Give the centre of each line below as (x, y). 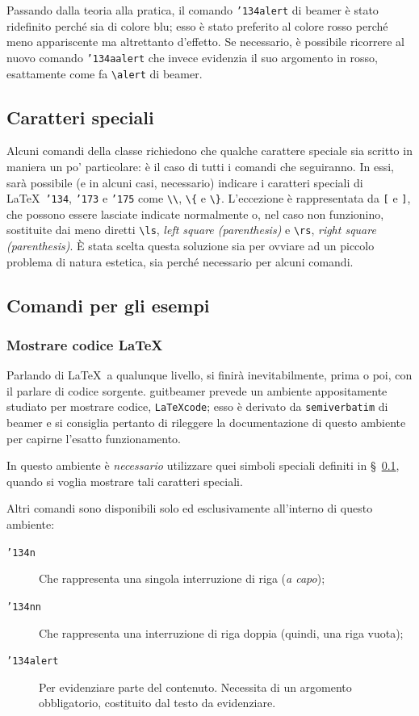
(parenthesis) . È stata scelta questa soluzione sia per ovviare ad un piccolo (191, 246)
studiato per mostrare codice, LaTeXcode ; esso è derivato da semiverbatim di (197, 406)
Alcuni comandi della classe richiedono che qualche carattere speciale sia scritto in (209, 151)
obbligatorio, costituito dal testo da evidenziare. (157, 703)
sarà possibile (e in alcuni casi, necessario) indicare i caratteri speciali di (185, 182)
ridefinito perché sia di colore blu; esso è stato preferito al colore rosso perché (197, 25)
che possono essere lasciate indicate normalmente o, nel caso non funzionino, (195, 214)
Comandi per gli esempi (108, 305)
